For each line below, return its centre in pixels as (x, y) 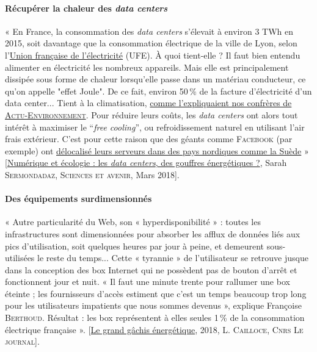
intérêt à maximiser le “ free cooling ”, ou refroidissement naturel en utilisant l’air (155, 127)
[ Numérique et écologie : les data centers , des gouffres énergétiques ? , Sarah (146, 163)
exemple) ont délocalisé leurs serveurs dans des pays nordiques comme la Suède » (157, 150)
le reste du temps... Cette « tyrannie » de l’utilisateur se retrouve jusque (173, 258)
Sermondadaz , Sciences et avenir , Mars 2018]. (92, 174)
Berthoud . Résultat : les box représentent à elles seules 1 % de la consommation (155, 318)
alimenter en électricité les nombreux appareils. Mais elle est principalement (147, 67)
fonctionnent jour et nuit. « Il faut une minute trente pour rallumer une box (148, 282)
